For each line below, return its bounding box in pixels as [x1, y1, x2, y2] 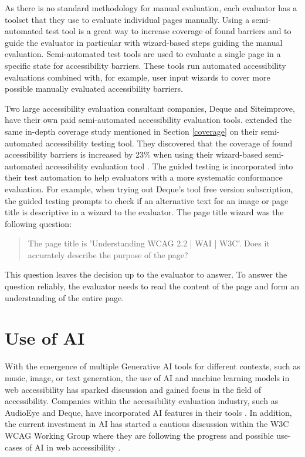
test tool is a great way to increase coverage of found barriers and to [45, 25, 292, 37]
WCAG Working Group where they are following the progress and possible [5, 429, 274, 441]
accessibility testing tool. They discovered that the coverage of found [45, 136, 293, 149]
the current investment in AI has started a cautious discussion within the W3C [5, 418, 289, 430]
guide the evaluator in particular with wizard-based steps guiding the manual [5, 36, 283, 48]
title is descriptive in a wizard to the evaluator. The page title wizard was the [5, 206, 284, 218]
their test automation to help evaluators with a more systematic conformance [5, 171, 283, 184]
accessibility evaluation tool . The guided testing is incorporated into [45, 159, 293, 172]
